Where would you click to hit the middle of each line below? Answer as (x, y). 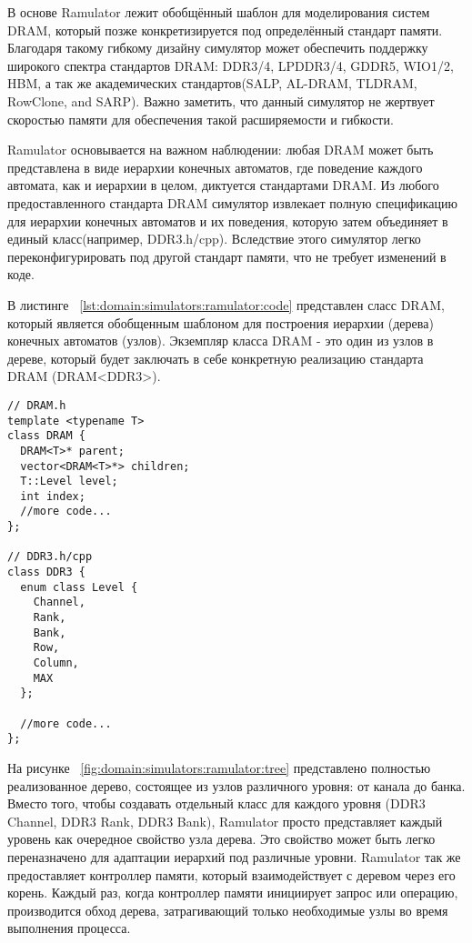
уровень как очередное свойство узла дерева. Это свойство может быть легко (221, 839)
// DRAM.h (37, 405)
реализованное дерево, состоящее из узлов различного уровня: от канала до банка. (236, 785)
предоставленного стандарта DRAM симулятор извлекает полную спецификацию (232, 202)
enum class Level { (79, 587)
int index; (53, 496)
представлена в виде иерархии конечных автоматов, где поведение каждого (215, 167)
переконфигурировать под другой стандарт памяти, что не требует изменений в (227, 256)
